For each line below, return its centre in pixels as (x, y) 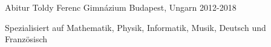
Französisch (26, 39)
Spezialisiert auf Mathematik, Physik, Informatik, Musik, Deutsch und (135, 27)
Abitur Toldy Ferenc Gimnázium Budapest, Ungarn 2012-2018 (121, 7)
